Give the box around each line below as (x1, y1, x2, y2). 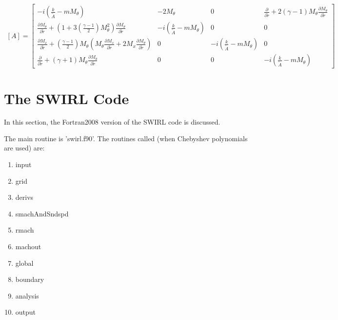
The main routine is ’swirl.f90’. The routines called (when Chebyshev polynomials (4, 133, 248, 143)
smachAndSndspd (15, 208, 69, 218)
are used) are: (4, 143, 45, 153)
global (15, 257, 34, 268)
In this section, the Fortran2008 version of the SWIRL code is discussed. (4, 117, 220, 127)
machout (15, 241, 41, 252)
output (15, 307, 36, 317)
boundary (15, 274, 44, 284)
